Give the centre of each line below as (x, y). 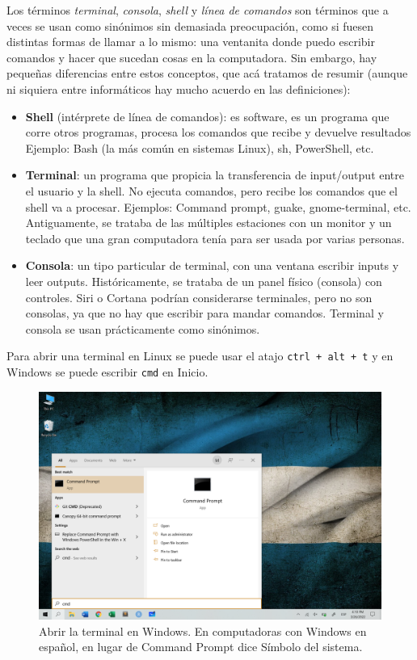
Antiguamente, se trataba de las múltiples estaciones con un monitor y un (208, 223)
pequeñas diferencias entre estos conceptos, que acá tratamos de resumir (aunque (207, 73)
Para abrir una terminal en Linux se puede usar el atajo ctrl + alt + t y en (200, 356)
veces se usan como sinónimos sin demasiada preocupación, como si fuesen (190, 25)
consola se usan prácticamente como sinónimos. (143, 328)
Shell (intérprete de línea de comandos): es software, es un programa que (207, 116)
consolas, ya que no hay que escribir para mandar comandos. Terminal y (204, 313)
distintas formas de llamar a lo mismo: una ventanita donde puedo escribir (191, 42)
